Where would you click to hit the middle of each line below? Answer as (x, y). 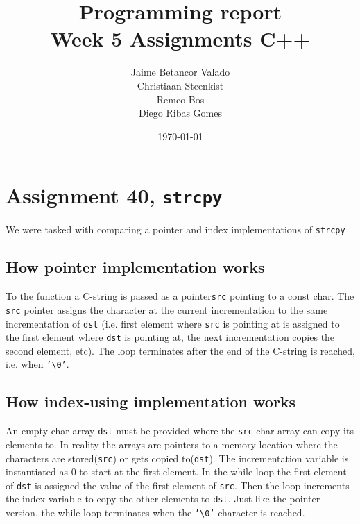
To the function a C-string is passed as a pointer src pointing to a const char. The (180, 296)
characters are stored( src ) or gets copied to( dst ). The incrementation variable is (177, 458)
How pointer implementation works (135, 267)
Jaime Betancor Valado (180, 72)
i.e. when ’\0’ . (37, 364)
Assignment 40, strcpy (114, 195)
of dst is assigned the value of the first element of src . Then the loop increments (178, 485)
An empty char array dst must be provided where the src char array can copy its (180, 431)
